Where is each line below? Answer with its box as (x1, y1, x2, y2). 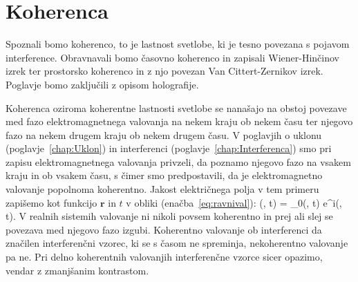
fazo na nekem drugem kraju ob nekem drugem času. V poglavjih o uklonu (6, 127, 322, 142)
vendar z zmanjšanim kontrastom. (6, 263, 149, 277)
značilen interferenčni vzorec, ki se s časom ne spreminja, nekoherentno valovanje (6, 236, 348, 250)
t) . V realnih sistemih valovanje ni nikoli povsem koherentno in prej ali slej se (6, 209, 333, 223)
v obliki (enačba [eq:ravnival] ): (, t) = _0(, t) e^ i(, (126, 195, 342, 209)
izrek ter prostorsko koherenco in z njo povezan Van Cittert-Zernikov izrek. (6, 64, 323, 78)
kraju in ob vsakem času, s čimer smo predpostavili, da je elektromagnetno (6, 168, 323, 182)
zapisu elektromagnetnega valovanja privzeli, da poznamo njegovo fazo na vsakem (6, 154, 351, 169)
